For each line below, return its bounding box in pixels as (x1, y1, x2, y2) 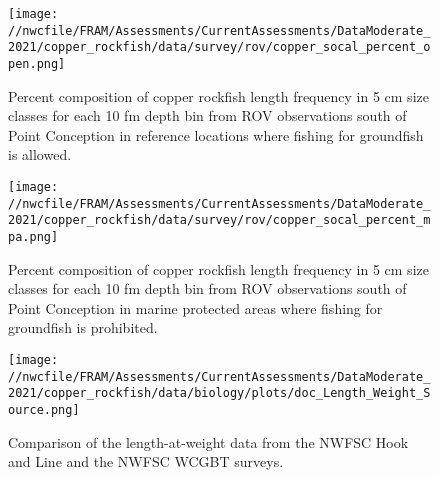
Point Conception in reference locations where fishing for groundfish (8, 124, 424, 145)
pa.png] (8, 229, 59, 244)
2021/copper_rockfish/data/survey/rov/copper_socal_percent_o (8, 40, 431, 55)
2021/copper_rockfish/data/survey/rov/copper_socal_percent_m (8, 213, 431, 228)
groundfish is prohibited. (8, 317, 158, 338)
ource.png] (8, 402, 80, 417)
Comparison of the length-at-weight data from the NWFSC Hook (8, 431, 409, 452)
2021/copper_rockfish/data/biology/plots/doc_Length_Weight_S (8, 386, 431, 401)
